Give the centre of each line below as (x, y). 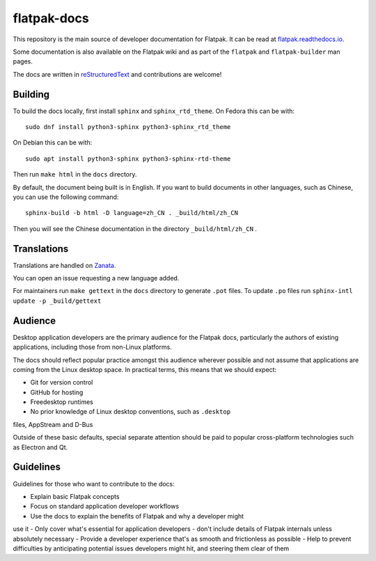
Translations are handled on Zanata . (64, 265)
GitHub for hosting (57, 392)
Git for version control (62, 382)
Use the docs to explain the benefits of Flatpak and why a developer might (137, 516)
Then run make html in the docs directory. (75, 174)
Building (31, 94)
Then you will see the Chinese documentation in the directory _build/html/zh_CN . (135, 229)
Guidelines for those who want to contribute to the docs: (94, 484)
